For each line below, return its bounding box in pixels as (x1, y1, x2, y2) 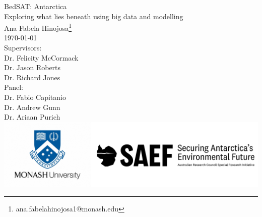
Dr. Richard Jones (4, 72, 60, 82)
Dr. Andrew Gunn (4, 101, 60, 112)
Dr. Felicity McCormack (4, 52, 79, 63)
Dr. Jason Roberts (4, 62, 61, 73)
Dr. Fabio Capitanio (4, 92, 66, 102)
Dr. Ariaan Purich (4, 112, 60, 122)
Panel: (4, 82, 23, 92)
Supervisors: (4, 42, 42, 53)
